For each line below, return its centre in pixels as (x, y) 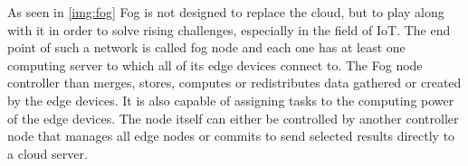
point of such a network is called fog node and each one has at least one (206, 47)
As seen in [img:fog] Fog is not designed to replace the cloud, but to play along (226, 12)
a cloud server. (48, 153)
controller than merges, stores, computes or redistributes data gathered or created (234, 83)
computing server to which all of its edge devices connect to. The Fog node (215, 65)
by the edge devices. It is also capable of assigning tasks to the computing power (231, 100)
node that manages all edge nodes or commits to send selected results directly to (231, 136)
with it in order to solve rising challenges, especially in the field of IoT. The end (229, 29)
